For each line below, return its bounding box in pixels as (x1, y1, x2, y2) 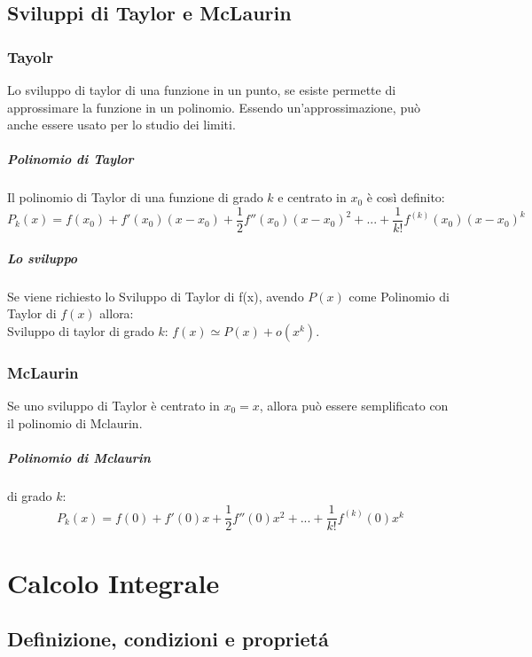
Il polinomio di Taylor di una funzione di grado (7, 188, 263, 207)
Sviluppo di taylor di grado (7, 321, 154, 340)
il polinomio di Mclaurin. (7, 413, 143, 432)
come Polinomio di (348, 286, 450, 305)
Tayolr (7, 45, 53, 67)
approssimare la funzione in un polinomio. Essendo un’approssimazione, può (7, 98, 420, 116)
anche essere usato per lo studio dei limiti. (7, 115, 236, 134)
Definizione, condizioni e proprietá (7, 625, 329, 653)
